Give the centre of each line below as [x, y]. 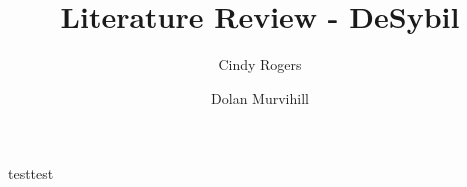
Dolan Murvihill [260, 97]
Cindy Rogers [260, 64]
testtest [31, 173]
